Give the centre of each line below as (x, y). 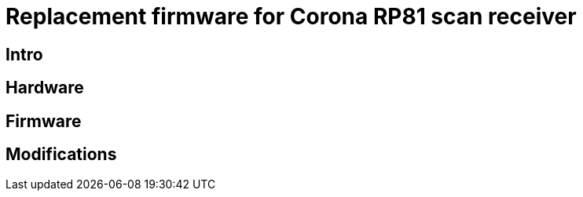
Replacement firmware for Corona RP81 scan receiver (291, 16)
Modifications (61, 155)
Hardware (45, 88)
